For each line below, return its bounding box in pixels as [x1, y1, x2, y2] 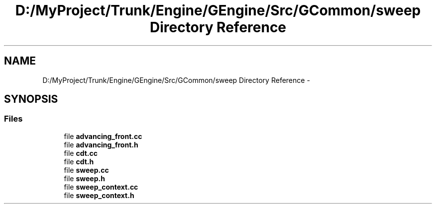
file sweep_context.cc [64, 182, 138, 191]
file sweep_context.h [64, 191, 134, 200]
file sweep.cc [64, 165, 109, 174]
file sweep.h [64, 174, 105, 183]
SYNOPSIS [4, 93, 58, 106]
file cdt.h [64, 157, 94, 166]
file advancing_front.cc [64, 132, 142, 140]
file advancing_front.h [64, 140, 138, 149]
